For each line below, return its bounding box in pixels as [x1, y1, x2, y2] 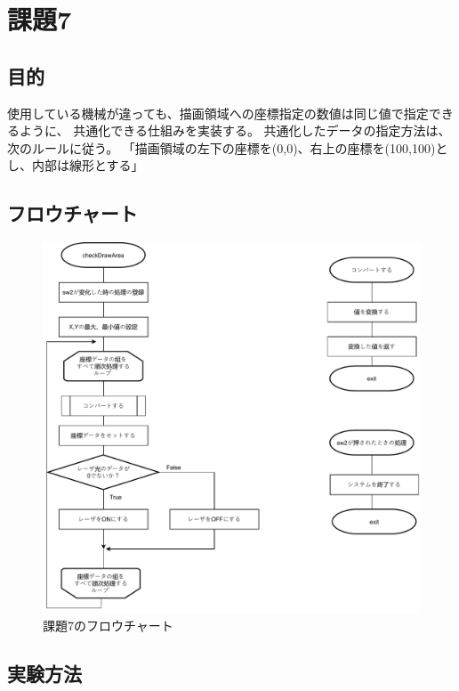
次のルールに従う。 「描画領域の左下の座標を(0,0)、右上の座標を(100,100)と [7, 138, 448, 157]
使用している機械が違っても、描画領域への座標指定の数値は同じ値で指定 [7, 103, 429, 122]
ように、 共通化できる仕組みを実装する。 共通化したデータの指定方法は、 [19, 121, 451, 140]
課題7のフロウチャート [43, 616, 173, 635]
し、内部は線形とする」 [7, 156, 144, 175]
